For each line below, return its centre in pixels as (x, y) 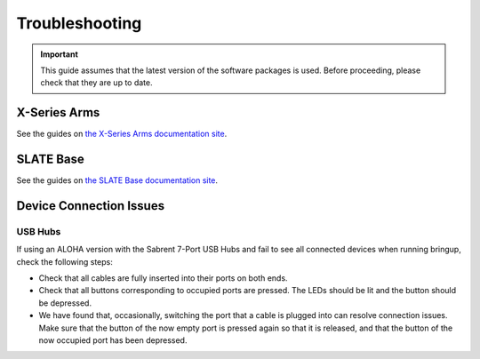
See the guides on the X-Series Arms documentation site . (122, 134)
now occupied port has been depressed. (113, 340)
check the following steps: (64, 261)
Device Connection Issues (90, 206)
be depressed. (65, 303)
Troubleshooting (79, 23)
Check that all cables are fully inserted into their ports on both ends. (163, 278)
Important (60, 54)
